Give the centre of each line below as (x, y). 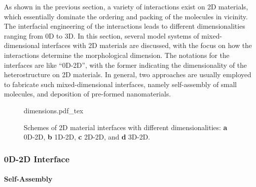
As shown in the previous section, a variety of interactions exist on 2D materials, (126, 6)
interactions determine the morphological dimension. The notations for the (117, 55)
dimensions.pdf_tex (54, 110)
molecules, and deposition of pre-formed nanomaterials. (88, 94)
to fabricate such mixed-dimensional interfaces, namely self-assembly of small (120, 84)
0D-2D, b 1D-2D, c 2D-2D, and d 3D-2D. (87, 137)
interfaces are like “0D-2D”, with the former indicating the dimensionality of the (126, 65)
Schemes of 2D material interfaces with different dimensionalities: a (126, 127)
